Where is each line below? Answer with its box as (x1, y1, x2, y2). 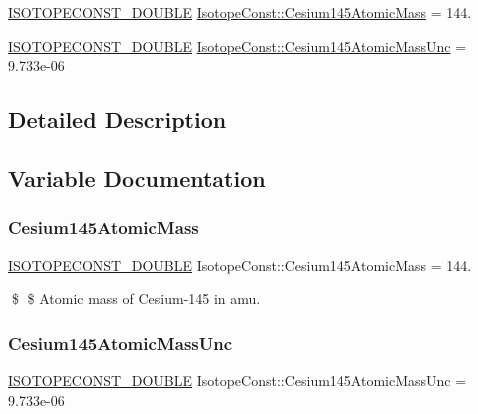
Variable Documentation (8, 162, 266, 193)
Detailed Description (8, 104, 227, 135)
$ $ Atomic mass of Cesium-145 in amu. (11, 288, 261, 309)
